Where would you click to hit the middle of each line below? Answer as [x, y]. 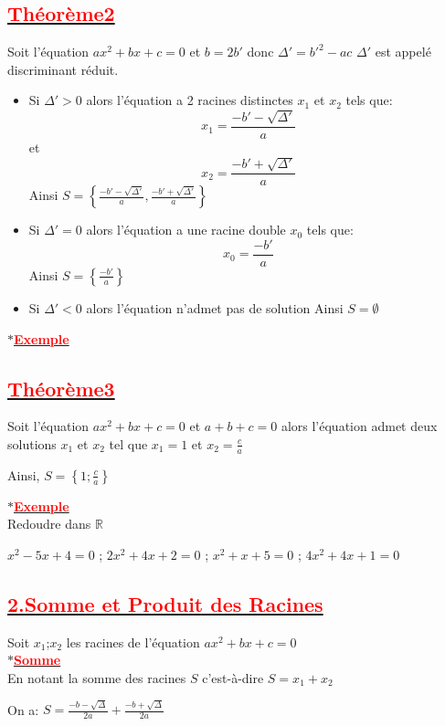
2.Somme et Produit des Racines [165, 603]
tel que [128, 443]
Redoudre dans [49, 524]
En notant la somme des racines [97, 677]
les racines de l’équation [133, 642]
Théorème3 [61, 388]
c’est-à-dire [233, 677]
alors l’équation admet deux [359, 426]
